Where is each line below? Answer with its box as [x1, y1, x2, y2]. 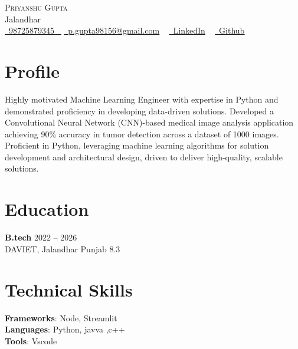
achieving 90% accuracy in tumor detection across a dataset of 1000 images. [5, 127, 279, 140]
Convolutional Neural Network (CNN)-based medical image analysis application [5, 116, 294, 129]
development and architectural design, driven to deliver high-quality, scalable [5, 150, 283, 163]
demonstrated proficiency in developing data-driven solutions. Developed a [5, 104, 274, 117]
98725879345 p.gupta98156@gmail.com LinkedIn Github [9, 24, 245, 37]
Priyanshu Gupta [5, 1, 68, 13]
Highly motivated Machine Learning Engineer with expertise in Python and [5, 93, 279, 105]
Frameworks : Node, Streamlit [5, 311, 117, 324]
